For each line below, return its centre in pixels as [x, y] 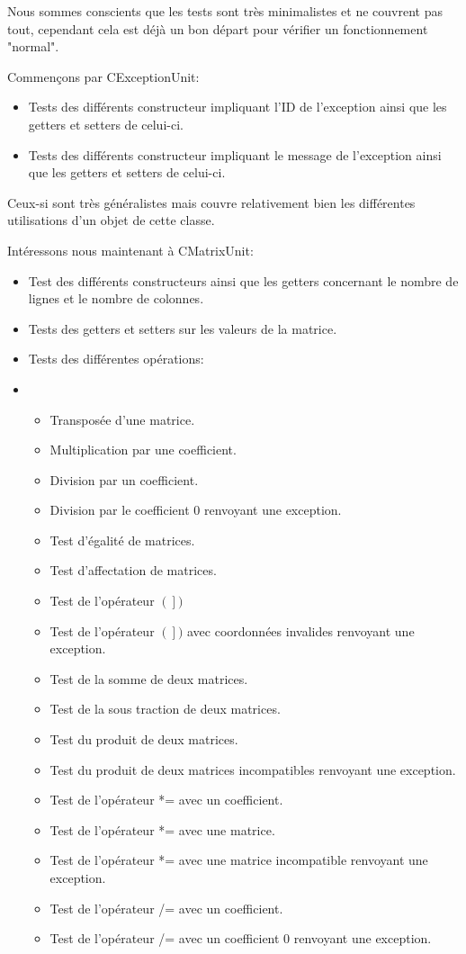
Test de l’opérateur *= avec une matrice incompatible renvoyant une [239, 860]
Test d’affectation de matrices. [133, 570]
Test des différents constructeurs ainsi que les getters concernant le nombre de [243, 280]
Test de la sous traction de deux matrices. [165, 709]
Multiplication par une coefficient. [143, 450]
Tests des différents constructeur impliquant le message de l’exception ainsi [235, 154]
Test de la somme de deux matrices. [149, 678]
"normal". [33, 46]
